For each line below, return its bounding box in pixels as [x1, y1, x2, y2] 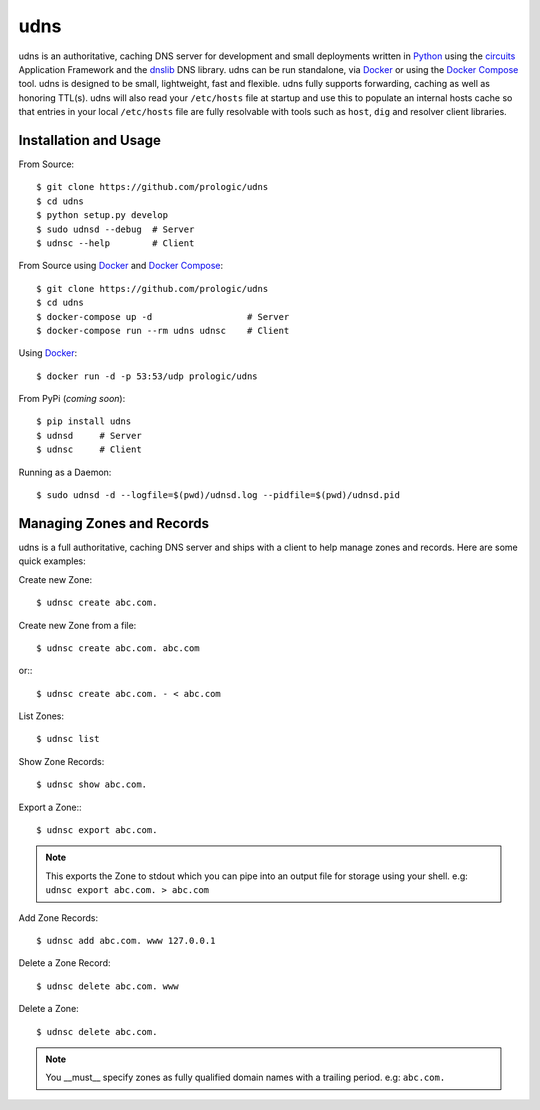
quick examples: [18, 555, 87, 567]
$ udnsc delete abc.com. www [36, 980, 179, 992]
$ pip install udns [36, 416, 132, 427]
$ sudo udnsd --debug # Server [36, 223, 195, 235]
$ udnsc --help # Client [36, 237, 195, 249]
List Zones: [18, 710, 65, 722]
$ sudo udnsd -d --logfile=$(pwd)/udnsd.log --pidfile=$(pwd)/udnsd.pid [36, 490, 400, 501]
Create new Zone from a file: [18, 619, 137, 631]
